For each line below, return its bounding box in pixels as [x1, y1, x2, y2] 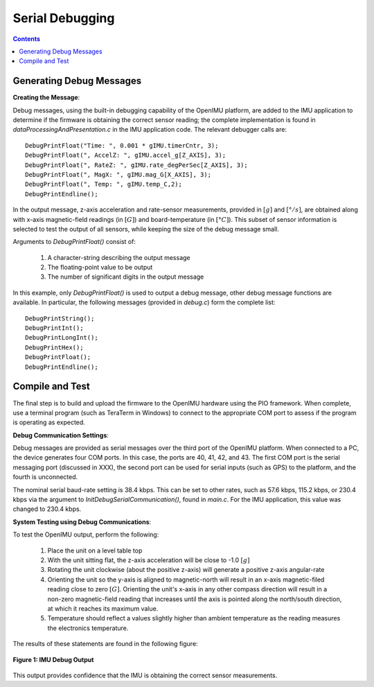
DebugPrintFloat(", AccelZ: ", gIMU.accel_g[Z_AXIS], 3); [25, 151, 226, 159]
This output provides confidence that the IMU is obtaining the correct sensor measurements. [12, 671, 278, 679]
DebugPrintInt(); [25, 324, 84, 332]
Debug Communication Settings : [12, 431, 109, 440]
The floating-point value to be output [47, 263, 153, 272]
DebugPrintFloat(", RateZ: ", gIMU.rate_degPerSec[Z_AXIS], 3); [25, 161, 249, 169]
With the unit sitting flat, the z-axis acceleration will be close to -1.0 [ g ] [47, 555, 250, 564]
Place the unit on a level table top [47, 546, 143, 555]
